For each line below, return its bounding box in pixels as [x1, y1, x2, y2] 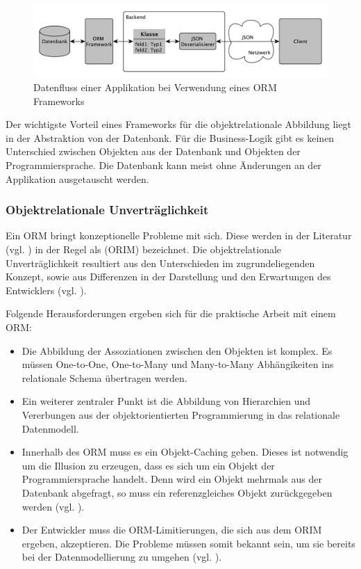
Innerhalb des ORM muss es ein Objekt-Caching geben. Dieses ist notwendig [22, 444, 349, 459]
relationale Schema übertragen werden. [22, 370, 187, 385]
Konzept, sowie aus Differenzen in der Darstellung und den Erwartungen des [6, 269, 331, 284]
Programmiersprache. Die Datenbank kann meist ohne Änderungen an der [6, 158, 321, 173]
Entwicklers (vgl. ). [6, 282, 87, 297]
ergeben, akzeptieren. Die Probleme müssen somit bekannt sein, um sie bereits [22, 536, 355, 550]
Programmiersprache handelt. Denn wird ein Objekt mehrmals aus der [22, 472, 322, 486]
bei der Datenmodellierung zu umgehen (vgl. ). [22, 550, 222, 564]
